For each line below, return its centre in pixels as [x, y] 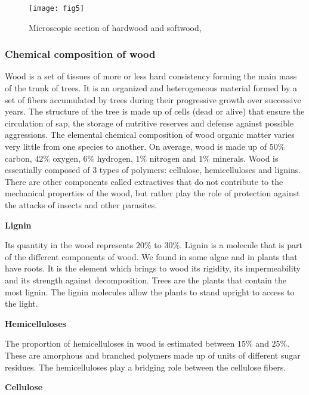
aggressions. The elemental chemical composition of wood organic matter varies [150, 135]
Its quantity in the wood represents [69, 245]
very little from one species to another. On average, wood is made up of [136, 146]
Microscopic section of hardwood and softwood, [115, 27]
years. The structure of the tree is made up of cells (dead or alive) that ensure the [155, 111]
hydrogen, [115, 158]
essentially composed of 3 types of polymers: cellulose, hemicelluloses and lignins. [153, 170]
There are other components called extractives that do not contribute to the [144, 181]
